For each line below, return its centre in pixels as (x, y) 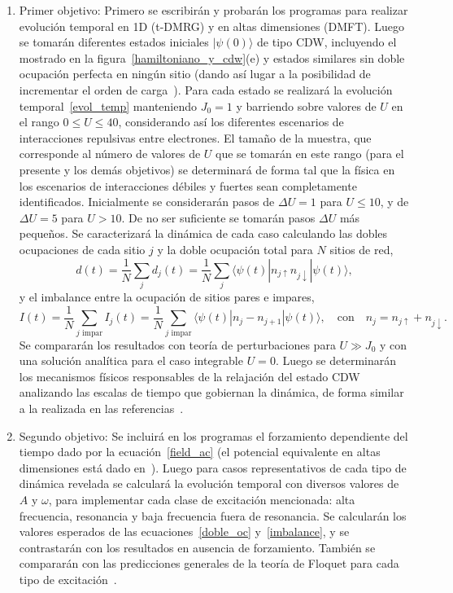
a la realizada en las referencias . (101, 409)
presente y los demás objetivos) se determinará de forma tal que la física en (207, 169)
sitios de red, (362, 249)
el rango (39, 122)
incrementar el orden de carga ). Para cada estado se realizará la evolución (206, 89)
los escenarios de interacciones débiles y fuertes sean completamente (188, 185)
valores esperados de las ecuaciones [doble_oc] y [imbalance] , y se (184, 532)
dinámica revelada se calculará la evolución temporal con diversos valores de (209, 483)
